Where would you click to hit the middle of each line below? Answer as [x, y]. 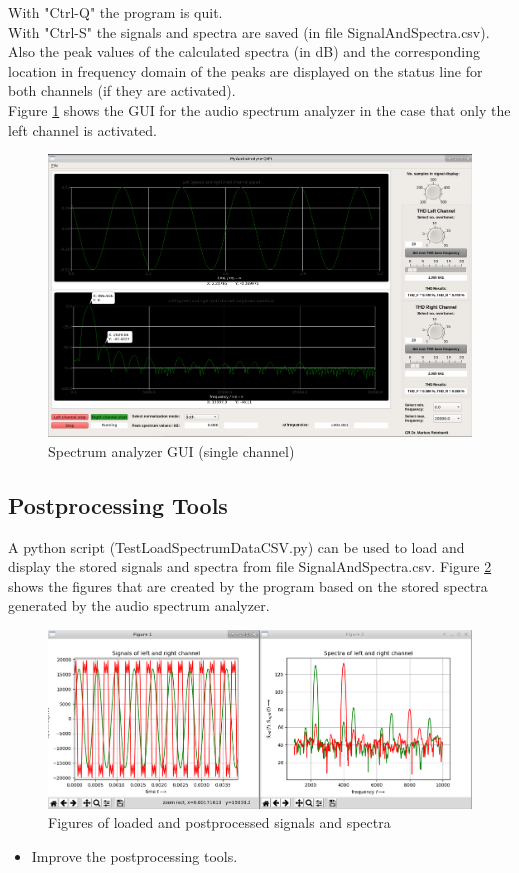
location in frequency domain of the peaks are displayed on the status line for [245, 70]
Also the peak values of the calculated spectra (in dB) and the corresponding [244, 51]
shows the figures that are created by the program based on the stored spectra [248, 585]
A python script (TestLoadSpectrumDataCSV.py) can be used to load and [236, 546]
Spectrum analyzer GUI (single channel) [171, 450]
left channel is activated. [83, 129]
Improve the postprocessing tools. [134, 855]
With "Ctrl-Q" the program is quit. [115, 12]
